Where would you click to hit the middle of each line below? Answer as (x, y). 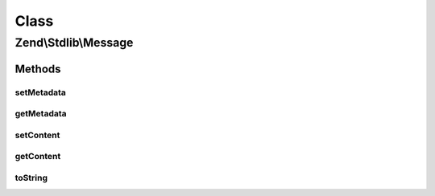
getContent (38, 157)
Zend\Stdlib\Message (74, 43)
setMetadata (40, 92)
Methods (38, 69)
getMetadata (41, 114)
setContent (37, 135)
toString (31, 178)
